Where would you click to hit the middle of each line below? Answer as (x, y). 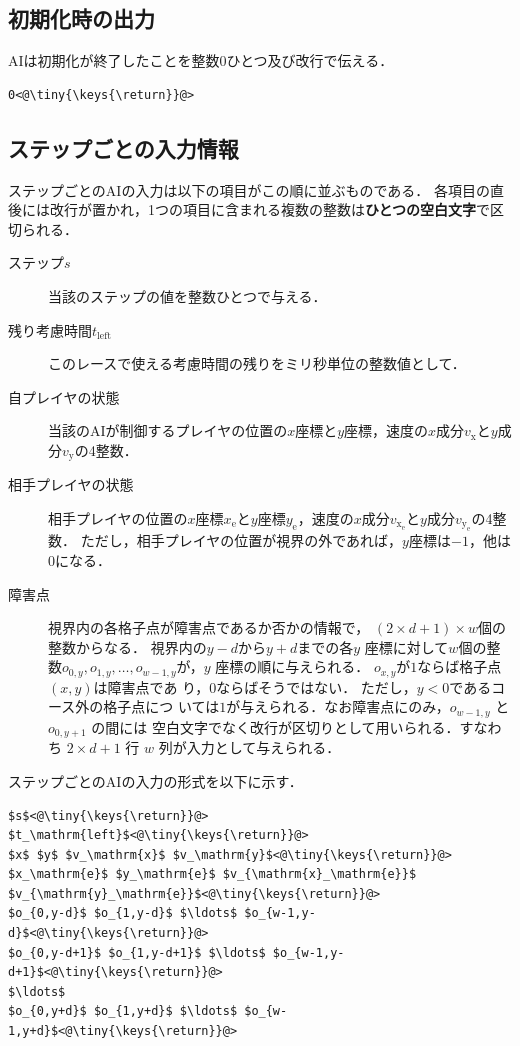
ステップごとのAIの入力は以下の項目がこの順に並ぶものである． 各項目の (249, 189)
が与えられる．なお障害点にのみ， (338, 706)
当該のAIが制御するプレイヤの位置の (168, 430)
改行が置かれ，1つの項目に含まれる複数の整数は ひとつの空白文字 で (270, 209)
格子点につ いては (161, 706)
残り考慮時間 (50, 329)
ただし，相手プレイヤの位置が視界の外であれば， (241, 540)
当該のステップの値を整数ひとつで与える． (187, 295)
